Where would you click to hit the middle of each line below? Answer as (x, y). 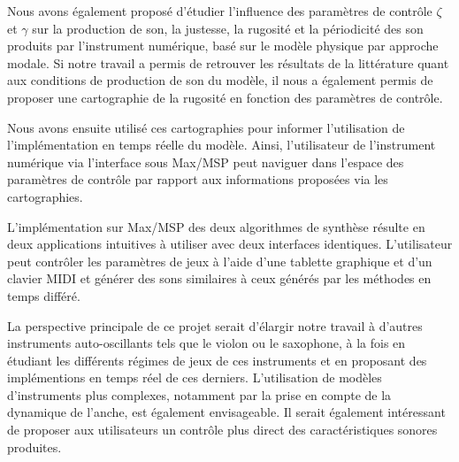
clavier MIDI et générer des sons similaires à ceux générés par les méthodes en (219, 278)
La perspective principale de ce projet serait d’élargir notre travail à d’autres (215, 325)
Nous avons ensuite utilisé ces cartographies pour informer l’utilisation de (206, 127)
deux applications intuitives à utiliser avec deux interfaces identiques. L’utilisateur (230, 244)
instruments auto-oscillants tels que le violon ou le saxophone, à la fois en (207, 343)
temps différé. (44, 295)
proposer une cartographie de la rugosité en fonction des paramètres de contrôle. (225, 97)
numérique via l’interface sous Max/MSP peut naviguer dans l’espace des (206, 162)
